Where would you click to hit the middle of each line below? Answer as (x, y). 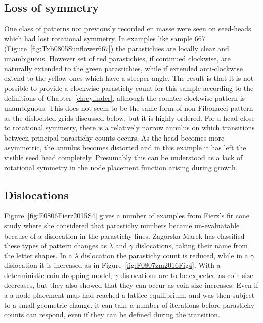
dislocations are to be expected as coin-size (187, 275)
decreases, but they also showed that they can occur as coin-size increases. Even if (131, 285)
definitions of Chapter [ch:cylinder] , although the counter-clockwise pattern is (125, 98)
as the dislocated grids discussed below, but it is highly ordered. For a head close (129, 118)
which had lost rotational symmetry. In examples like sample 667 (105, 38)
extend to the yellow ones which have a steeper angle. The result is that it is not (129, 78)
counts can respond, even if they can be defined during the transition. (112, 315)
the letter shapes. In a (38, 255)
